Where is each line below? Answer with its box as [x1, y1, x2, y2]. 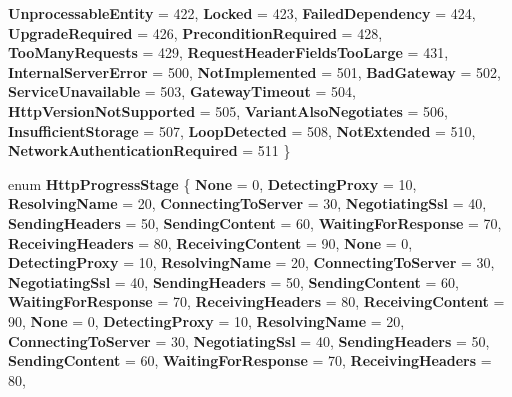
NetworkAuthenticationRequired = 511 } [8, 140, 291, 161]
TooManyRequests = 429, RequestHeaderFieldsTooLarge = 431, [8, 42, 449, 63]
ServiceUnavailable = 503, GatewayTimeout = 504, [8, 81, 356, 102]
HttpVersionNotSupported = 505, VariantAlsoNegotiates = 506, [8, 100, 449, 121]
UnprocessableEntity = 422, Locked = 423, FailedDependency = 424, [8, 3, 476, 23]
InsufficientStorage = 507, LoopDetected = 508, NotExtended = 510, [8, 120, 476, 141]
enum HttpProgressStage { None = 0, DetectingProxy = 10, [8, 173, 417, 194]
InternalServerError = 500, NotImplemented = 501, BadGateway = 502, [8, 61, 501, 82]
